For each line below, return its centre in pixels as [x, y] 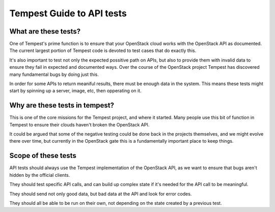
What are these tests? [45, 31]
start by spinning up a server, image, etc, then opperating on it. [76, 91]
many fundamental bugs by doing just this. [54, 74]
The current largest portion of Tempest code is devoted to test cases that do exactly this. [103, 50]
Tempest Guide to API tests [68, 13]
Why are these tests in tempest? [62, 105]
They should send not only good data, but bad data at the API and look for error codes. [101, 194]
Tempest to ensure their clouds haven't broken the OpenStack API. [79, 124]
